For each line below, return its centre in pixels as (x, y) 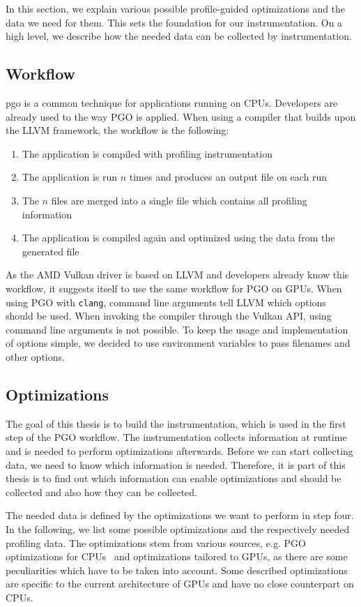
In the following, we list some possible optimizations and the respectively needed (178, 529)
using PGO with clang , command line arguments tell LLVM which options (166, 302)
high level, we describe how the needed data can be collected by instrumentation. (179, 36)
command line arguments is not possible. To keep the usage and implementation (177, 329)
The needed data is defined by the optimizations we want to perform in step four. (180, 515)
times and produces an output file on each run (228, 177)
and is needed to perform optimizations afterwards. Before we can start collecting (179, 450)
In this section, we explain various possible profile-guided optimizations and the (176, 8)
